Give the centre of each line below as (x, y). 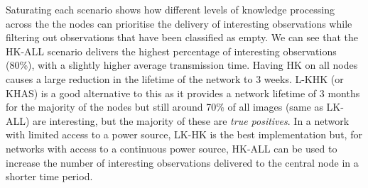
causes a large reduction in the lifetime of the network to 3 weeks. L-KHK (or (175, 78)
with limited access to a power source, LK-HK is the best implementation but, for (184, 134)
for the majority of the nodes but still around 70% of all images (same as (164, 107)
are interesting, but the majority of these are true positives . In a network (191, 120)
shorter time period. (49, 176)
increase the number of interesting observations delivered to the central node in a (182, 162)
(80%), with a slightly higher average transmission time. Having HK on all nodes (182, 65)
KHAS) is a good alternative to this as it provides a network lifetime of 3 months (183, 93)
